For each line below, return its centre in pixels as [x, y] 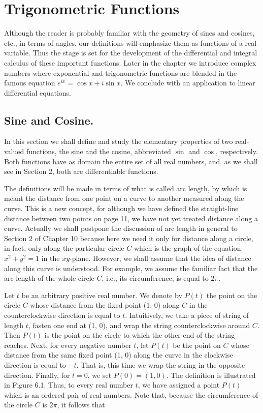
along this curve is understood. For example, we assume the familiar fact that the [131, 268]
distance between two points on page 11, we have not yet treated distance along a [131, 218]
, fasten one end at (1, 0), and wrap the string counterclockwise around [139, 325]
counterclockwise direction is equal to [62, 315]
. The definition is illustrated [211, 375]
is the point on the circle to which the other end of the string [140, 335]
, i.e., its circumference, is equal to [155, 278]
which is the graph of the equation [187, 248]
